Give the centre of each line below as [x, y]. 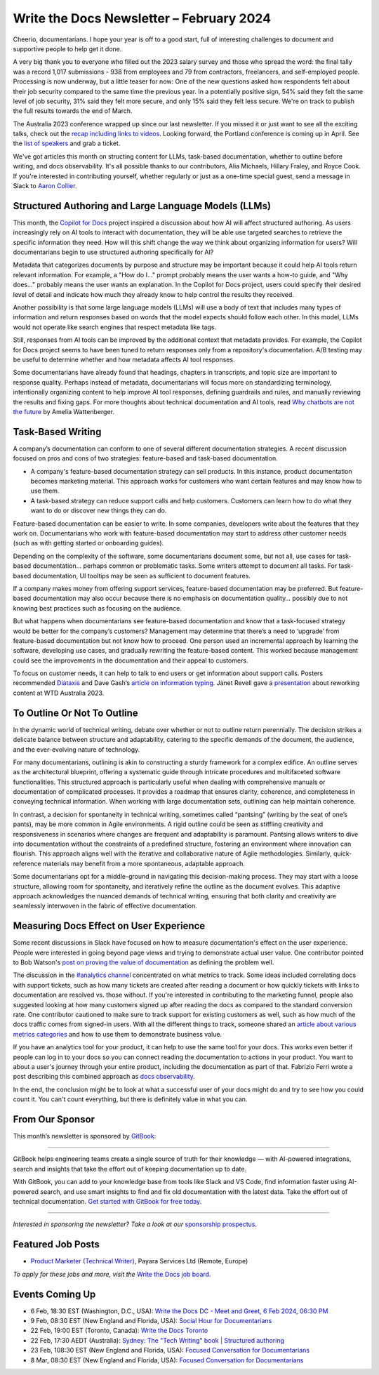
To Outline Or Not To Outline [75, 713]
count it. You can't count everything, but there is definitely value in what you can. [130, 1099]
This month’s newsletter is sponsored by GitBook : [85, 1136]
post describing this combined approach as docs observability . [104, 1077]
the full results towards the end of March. [73, 111]
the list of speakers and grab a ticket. [67, 143]
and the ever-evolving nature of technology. [77, 749]
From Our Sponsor [54, 1119]
